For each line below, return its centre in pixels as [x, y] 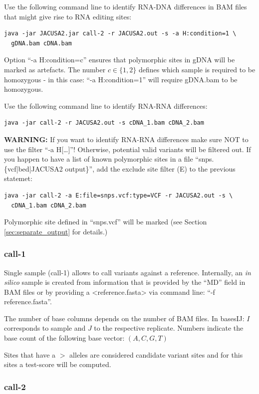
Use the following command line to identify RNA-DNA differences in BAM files [126, 6]
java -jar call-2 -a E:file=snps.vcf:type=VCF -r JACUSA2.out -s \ [119, 195]
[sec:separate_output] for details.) [56, 231]
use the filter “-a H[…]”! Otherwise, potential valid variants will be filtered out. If [128, 149]
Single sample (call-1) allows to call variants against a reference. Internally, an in [128, 272]
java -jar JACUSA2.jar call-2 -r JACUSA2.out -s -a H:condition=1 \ [120, 34]
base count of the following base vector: [64, 338]
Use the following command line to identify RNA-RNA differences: [106, 105]
